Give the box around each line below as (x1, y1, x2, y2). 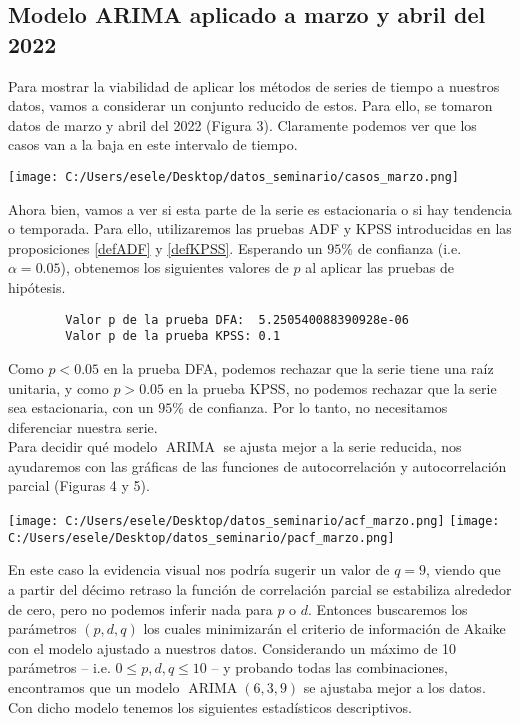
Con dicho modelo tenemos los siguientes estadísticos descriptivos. (8, 696, 412, 717)
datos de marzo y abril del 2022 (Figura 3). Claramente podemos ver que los (8, 114, 477, 135)
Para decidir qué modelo (8, 436, 158, 457)
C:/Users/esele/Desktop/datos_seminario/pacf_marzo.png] (8, 530, 395, 545)
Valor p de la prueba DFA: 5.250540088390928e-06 (65, 312, 409, 327)
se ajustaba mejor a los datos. (303, 676, 486, 697)
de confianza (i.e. (357, 237, 462, 258)
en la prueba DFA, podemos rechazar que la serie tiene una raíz (103, 357, 494, 378)
